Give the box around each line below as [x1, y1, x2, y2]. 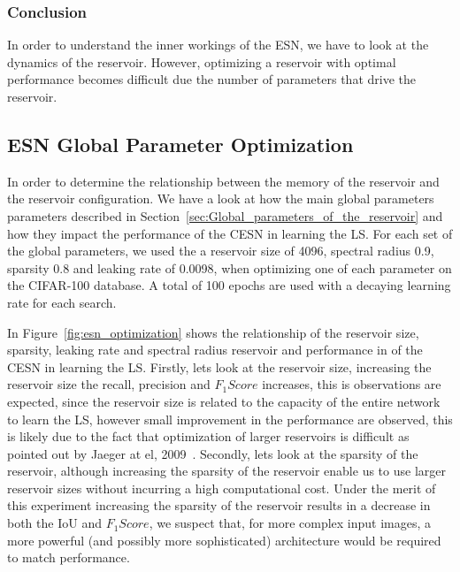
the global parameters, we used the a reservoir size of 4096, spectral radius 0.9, [7, 241, 434, 260]
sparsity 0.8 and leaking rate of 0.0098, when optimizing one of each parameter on [7, 258, 452, 277]
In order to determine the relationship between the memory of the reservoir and [7, 172, 440, 190]
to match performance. [7, 548, 130, 567]
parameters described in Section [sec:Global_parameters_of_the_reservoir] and [7, 206, 443, 225]
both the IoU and [7, 514, 102, 532]
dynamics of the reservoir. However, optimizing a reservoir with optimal [7, 52, 396, 71]
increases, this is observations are [262, 375, 441, 393]
